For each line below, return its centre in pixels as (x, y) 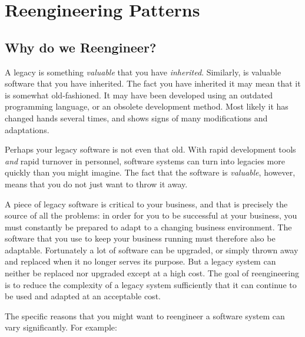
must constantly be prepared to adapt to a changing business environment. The (148, 227)
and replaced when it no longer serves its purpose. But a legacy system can (140, 261)
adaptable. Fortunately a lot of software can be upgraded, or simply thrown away (152, 250)
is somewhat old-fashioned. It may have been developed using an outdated (139, 95)
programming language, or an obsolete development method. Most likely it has (147, 106)
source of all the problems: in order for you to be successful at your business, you (151, 215)
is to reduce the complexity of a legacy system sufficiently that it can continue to (151, 284)
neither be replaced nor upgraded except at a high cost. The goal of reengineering (152, 273)
